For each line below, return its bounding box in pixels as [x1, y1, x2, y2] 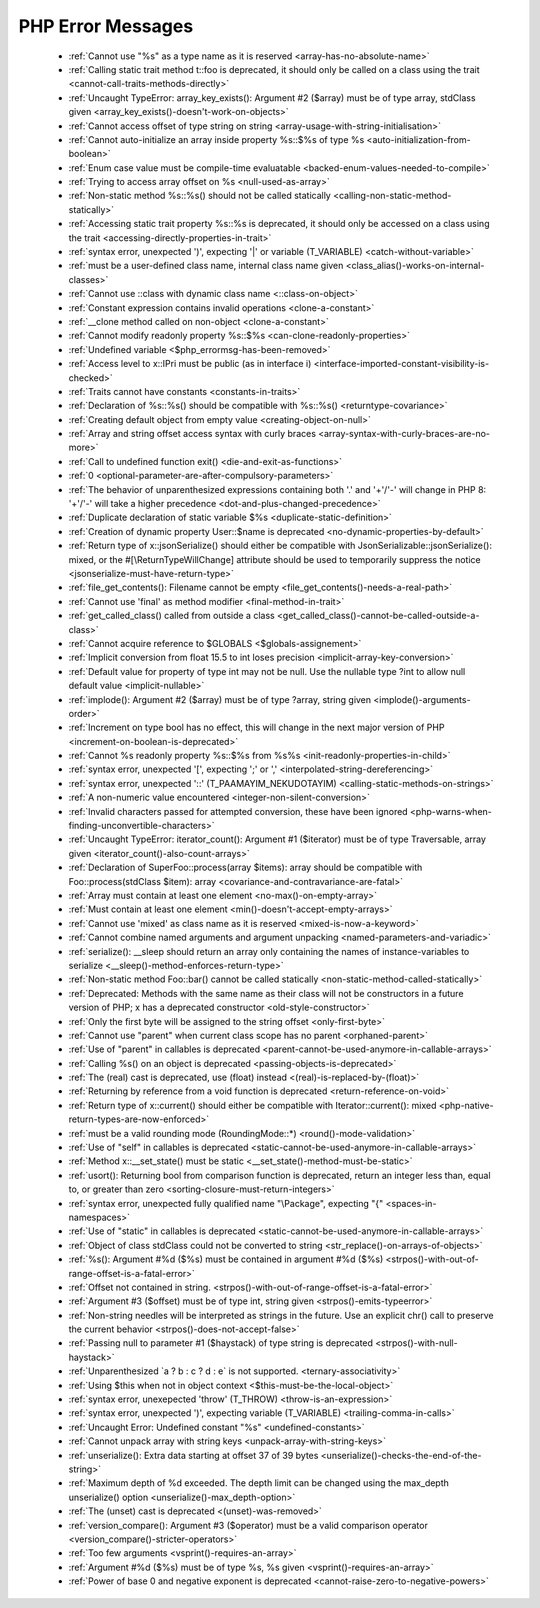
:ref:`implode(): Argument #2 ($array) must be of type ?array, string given [68, 693, 372, 705]
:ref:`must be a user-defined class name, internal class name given [68, 260, 344, 272]
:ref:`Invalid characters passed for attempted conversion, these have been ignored [68, 805, 409, 817]
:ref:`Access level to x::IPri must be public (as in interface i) [68, 358, 312, 370]
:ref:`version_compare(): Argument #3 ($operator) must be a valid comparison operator [68, 1519, 429, 1531]
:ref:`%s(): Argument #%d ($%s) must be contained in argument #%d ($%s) [68, 1253, 384, 1265]
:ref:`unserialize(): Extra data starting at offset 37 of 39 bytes [68, 1449, 319, 1461]
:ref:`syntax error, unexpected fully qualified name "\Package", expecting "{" [68, 1197, 384, 1209]
